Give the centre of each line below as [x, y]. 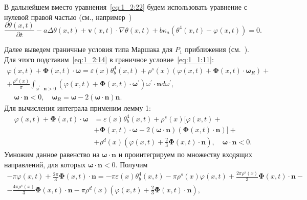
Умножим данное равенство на [52, 154]
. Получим [131, 164]
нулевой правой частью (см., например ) [68, 17]
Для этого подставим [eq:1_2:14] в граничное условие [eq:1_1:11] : [109, 59]
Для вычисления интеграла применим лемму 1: [78, 107]
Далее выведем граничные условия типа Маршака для [89, 49]
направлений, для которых [45, 164]
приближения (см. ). [217, 49]
